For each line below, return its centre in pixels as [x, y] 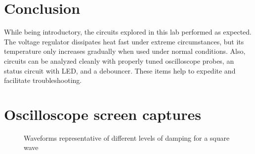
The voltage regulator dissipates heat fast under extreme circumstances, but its [124, 41]
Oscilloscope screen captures [103, 114]
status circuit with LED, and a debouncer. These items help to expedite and [120, 70]
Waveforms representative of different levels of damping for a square [127, 137]
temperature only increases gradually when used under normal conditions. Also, [125, 51]
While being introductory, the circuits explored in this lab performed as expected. [128, 32]
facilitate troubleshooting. [43, 80]
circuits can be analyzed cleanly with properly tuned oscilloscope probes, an [119, 60]
